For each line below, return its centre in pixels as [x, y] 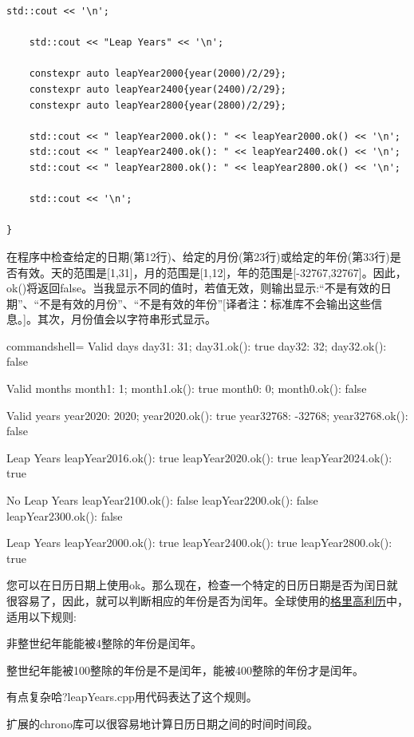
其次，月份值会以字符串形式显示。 [126, 319]
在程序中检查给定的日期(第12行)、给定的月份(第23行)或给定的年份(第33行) [198, 256]
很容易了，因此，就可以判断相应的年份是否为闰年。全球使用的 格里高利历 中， [207, 600]
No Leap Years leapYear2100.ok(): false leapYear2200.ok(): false [162, 500]
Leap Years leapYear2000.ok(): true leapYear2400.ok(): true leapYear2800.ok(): [199, 543]
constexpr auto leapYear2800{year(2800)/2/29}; [158, 105]
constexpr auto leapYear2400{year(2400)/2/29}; [158, 89]
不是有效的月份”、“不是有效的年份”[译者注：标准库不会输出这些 [205, 303]
